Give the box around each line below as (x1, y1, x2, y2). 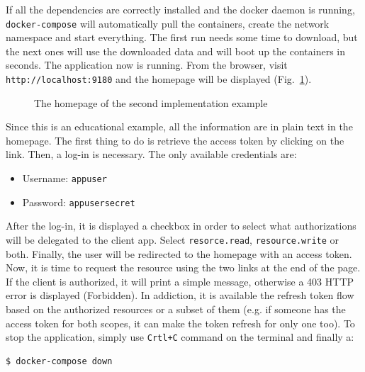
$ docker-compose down (6, 356, 113, 366)
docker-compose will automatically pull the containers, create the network (6, 16, 330, 30)
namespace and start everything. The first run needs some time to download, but (6, 30, 358, 45)
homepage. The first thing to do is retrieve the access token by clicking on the (6, 133, 344, 147)
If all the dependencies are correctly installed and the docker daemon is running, (6, 2, 355, 16)
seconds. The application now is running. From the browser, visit (6, 57, 288, 72)
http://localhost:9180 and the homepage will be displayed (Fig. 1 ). (6, 72, 312, 86)
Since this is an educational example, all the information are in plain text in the (6, 119, 353, 134)
